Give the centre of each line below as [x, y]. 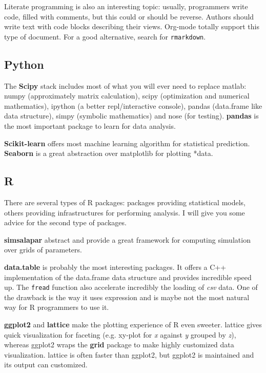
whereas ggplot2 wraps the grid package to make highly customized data [119, 345]
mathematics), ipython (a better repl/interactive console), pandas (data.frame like [133, 105]
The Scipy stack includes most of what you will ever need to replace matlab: [125, 85]
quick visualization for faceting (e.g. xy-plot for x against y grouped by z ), [120, 334]
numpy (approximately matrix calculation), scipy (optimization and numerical [127, 96]
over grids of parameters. [43, 250]
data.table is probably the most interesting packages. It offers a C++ [115, 267]
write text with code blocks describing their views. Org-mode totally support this [132, 26]
